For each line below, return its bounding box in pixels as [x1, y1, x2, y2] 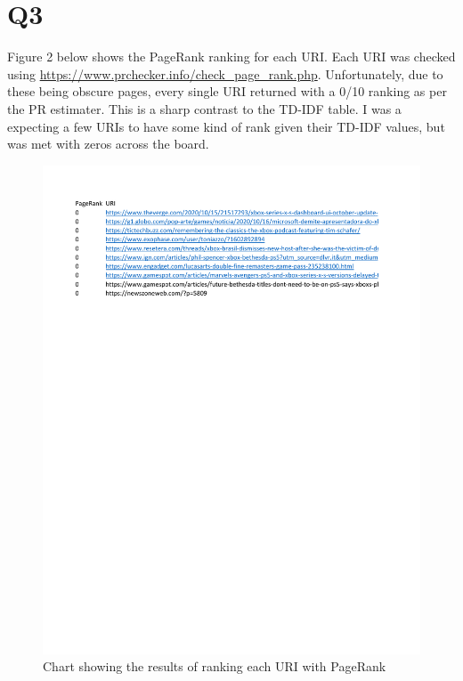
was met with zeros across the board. [7, 134, 209, 153]
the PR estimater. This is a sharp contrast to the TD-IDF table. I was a [7, 99, 402, 118]
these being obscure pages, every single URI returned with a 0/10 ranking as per [7, 82, 447, 101]
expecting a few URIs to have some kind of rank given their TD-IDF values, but [7, 117, 445, 135]
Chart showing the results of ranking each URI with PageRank [43, 657, 386, 676]
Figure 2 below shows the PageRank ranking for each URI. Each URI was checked [7, 47, 456, 66]
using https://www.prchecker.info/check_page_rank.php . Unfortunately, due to [7, 64, 443, 83]
